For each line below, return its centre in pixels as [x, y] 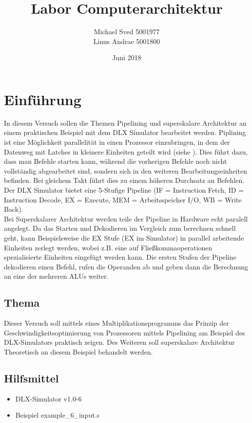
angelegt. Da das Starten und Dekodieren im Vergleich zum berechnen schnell [120, 228]
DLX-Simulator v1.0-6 [48, 398]
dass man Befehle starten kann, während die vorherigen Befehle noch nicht [116, 161]
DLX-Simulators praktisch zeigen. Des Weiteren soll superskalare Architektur [119, 342]
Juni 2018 [127, 57]
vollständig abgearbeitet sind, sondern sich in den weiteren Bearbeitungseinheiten [126, 170]
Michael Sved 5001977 [127, 32]
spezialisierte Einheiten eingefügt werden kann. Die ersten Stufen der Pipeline [120, 257]
